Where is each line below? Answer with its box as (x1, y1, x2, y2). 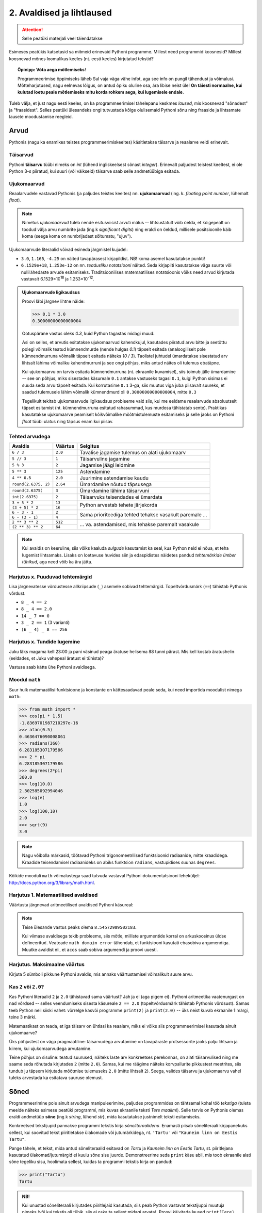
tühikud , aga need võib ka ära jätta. (22, 559, 93, 565)
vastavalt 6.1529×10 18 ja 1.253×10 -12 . (21, 275, 95, 281)
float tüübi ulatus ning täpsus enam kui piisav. (22, 418, 114, 424)
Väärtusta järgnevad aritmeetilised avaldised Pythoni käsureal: (9, 902, 133, 907)
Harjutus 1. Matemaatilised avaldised (9, 892, 98, 899)
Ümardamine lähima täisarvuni (80, 487, 149, 494)
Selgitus (80, 443, 99, 449)
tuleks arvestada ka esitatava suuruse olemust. (9, 1075, 103, 1081)
